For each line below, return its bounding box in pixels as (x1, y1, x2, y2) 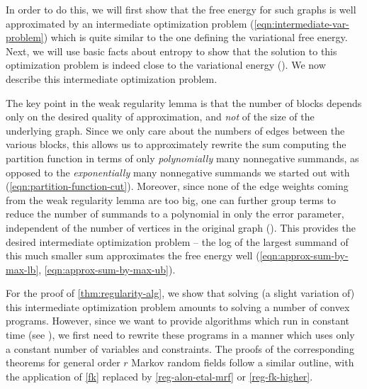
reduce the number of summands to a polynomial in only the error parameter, (6, 206, 344, 221)
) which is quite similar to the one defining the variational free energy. (43, 30, 348, 45)
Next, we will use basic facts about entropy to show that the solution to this (6, 43, 337, 58)
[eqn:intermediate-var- (254, 16, 349, 30)
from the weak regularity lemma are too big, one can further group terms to (6, 192, 336, 207)
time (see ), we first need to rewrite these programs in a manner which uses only (6, 327, 355, 342)
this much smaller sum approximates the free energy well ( (6, 248, 260, 263)
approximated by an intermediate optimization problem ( (6, 16, 254, 30)
